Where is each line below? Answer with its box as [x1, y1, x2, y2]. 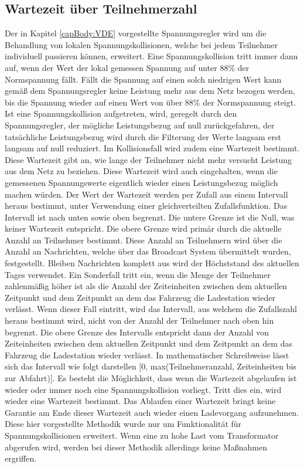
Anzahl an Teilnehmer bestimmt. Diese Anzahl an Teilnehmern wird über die [5, 233, 282, 246]
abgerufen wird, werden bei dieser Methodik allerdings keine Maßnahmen [5, 440, 267, 453]
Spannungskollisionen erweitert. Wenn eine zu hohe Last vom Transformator [5, 429, 279, 441]
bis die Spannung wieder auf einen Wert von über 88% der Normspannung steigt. [5, 96, 296, 108]
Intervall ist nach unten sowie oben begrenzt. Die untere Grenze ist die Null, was [5, 211, 295, 223]
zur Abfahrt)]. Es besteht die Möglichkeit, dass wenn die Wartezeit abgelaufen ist [5, 372, 297, 384]
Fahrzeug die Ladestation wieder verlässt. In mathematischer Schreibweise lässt [5, 348, 289, 361]
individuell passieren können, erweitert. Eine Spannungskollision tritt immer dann [5, 50, 298, 62]
